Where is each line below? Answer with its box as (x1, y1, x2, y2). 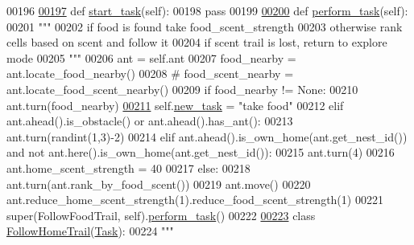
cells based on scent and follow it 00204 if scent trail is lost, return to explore (6, 34, 387, 51)
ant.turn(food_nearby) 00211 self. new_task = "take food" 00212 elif (6, 96, 344, 113)
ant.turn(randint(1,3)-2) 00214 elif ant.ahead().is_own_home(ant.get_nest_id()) (6, 128, 408, 145)
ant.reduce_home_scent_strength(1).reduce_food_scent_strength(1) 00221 (6, 191, 383, 208)
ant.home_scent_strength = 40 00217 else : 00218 (6, 159, 250, 176)
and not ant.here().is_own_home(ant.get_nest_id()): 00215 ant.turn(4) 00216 (6, 144, 395, 161)
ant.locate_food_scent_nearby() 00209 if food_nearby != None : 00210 (6, 80, 358, 97)
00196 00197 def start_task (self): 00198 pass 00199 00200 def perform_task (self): (6, 2, 408, 18)
